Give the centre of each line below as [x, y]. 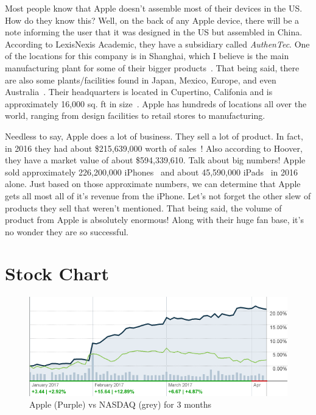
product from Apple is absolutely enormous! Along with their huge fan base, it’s [154, 220]
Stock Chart [57, 273]
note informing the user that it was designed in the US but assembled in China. [154, 32]
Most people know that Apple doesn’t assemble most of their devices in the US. [154, 8]
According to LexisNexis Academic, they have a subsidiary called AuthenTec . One [157, 44]
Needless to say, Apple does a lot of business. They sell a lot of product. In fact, [154, 136]
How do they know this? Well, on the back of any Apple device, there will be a [152, 20]
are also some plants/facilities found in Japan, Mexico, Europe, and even [141, 80]
